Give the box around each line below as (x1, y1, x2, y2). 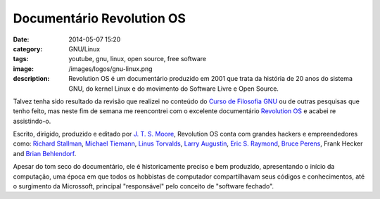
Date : (13, 35, 30, 44)
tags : (13, 55, 29, 63)
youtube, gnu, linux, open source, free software (68, 55, 207, 63)
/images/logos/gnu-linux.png (68, 64, 153, 73)
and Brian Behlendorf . (13, 149, 77, 158)
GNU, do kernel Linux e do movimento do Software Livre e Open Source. (68, 84, 279, 93)
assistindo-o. (13, 117, 51, 125)
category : (13, 44, 43, 53)
